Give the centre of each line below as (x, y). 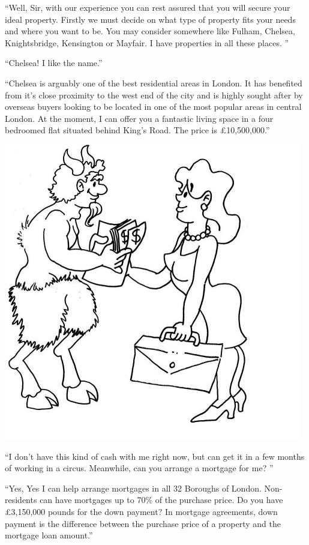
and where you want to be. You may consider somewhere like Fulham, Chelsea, (150, 31)
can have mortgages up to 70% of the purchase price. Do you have (161, 500)
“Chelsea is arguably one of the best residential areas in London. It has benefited (154, 83)
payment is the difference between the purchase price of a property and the (143, 523)
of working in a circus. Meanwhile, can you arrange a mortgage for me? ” (139, 468)
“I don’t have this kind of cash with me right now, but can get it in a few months (155, 456)
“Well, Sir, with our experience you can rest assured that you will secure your (148, 7)
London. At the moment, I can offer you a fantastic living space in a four (139, 118)
